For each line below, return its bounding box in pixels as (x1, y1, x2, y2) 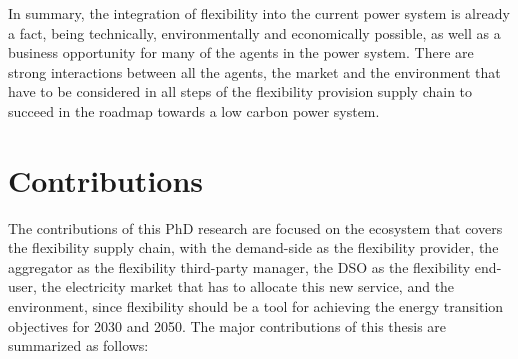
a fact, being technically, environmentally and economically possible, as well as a (8, 22, 501, 43)
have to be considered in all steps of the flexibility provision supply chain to (8, 81, 473, 102)
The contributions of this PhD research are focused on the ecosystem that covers (8, 217, 503, 238)
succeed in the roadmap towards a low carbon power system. (8, 100, 380, 121)
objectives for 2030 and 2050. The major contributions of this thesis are (8, 315, 447, 336)
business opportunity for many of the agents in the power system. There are (8, 42, 474, 63)
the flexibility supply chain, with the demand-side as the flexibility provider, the (8, 237, 499, 258)
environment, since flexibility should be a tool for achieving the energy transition (8, 296, 504, 317)
